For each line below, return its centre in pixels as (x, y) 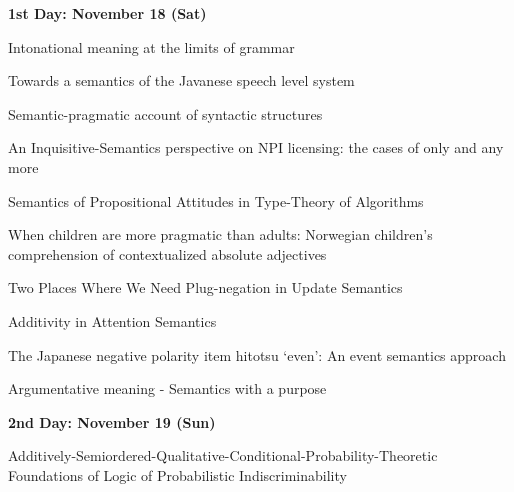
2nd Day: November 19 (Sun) (112, 421)
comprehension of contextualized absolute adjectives (167, 253)
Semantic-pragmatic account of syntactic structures (165, 113)
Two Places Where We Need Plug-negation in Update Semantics (205, 287)
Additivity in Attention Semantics (112, 320)
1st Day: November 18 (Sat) (107, 13)
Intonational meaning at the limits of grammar (151, 46)
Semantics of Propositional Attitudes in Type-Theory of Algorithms (216, 200)
